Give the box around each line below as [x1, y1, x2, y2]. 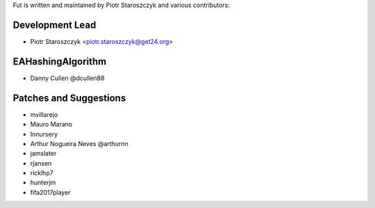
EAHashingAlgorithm [12, 56, 107, 67]
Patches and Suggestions [12, 92, 126, 104]
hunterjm [30, 178, 56, 187]
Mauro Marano [30, 120, 73, 129]
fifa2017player [30, 188, 71, 196]
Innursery [30, 129, 58, 138]
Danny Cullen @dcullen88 [30, 74, 105, 82]
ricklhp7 [30, 169, 53, 177]
